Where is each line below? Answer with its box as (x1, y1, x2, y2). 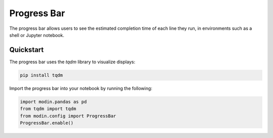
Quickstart (9, 45, 44, 54)
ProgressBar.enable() (20, 120, 74, 126)
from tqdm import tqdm (20, 106, 76, 112)
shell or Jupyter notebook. (9, 32, 64, 38)
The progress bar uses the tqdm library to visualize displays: (9, 59, 135, 65)
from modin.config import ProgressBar (20, 113, 116, 119)
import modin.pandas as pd (20, 99, 87, 105)
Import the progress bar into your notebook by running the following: (9, 85, 153, 91)
